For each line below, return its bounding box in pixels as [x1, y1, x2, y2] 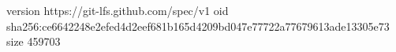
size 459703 [6, 33, 61, 50]
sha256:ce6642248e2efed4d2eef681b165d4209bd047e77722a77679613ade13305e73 [6, 17, 390, 34]
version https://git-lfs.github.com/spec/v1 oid [6, 2, 229, 18]
